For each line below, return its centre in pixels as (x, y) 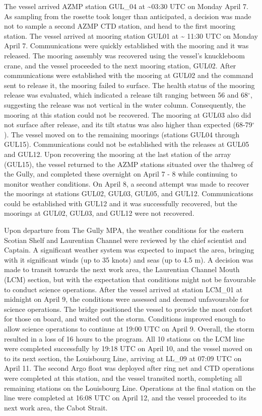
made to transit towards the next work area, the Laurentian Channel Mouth (122, 269)
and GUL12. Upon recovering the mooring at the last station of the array (118, 154)
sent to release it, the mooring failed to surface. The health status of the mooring (129, 85)
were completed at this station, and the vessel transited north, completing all (123, 378)
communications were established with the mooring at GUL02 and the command (129, 75)
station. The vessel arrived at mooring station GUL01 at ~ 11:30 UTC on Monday (131, 35)
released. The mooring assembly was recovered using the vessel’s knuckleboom (124, 55)
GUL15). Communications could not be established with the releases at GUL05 (127, 144)
